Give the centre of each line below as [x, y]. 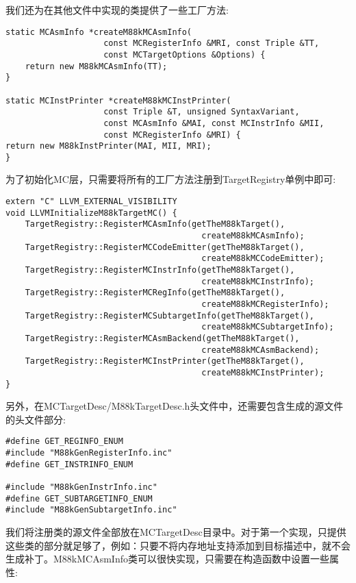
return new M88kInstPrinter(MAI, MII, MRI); [109, 146]
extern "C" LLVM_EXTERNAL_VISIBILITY [91, 202]
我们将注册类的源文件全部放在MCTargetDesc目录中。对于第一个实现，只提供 [176, 532]
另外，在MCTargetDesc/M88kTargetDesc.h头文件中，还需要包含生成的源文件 [175, 406]
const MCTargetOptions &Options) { [185, 54]
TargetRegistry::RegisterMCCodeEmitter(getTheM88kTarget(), [165, 247]
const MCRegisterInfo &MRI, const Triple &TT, [212, 44]
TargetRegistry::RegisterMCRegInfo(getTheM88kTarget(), [155, 293]
